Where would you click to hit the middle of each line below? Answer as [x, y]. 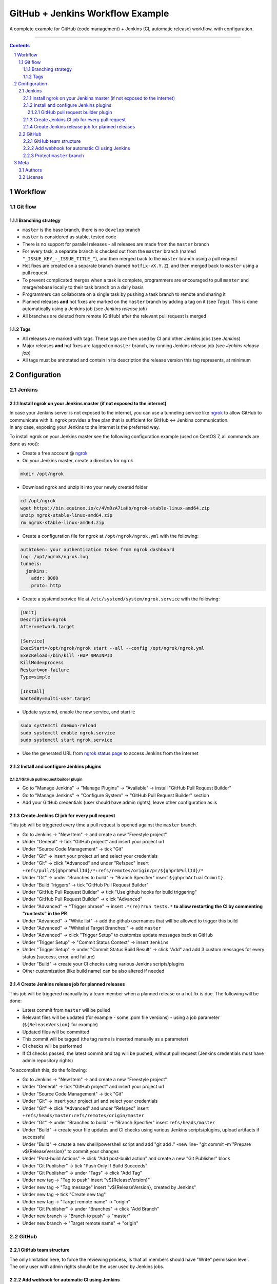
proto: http [46, 585]
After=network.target [47, 627]
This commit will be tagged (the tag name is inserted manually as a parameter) [105, 1039]
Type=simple [35, 677]
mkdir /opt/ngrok [42, 474]
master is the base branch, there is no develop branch [81, 230]
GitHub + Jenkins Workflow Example [89, 13]
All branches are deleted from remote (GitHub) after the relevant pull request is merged [114, 316]
